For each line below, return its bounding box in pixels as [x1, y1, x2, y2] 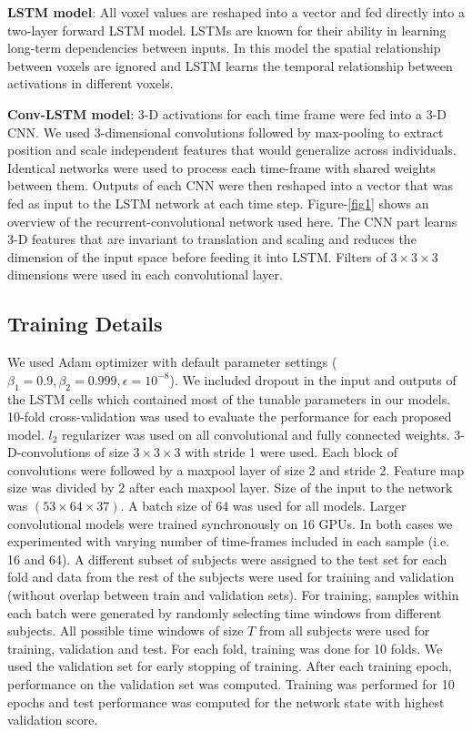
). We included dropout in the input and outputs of [169, 370, 457, 389]
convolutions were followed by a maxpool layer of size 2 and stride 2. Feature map [7, 460, 465, 479]
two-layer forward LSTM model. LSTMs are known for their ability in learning [7, 20, 447, 39]
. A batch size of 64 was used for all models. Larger [120, 496, 407, 515]
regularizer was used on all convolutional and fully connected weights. [62, 424, 450, 443]
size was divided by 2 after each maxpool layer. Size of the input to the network [7, 478, 453, 497]
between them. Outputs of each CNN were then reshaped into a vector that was [7, 176, 453, 195]
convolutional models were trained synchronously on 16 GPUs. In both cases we [7, 513, 453, 533]
